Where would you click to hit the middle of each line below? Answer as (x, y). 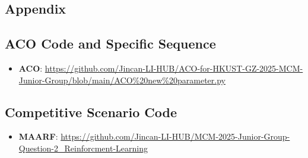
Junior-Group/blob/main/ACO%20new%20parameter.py (122, 80)
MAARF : (38, 136)
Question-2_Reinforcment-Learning (83, 148)
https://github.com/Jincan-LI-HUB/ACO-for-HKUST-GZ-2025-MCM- (174, 68)
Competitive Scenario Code (91, 112)
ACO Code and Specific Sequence (110, 43)
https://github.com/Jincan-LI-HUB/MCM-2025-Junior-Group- (175, 136)
